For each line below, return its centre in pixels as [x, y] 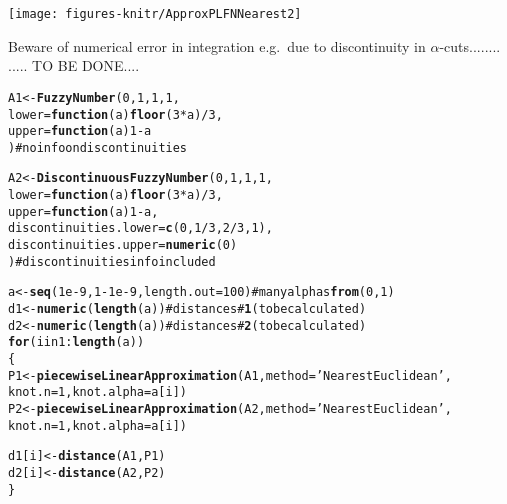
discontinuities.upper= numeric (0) [123, 245]
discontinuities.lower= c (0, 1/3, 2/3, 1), [140, 228]
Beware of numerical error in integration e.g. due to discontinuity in [217, 45]
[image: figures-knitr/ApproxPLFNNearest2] [155, 14]
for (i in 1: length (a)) [76, 342]
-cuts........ [470, 45]
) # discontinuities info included [112, 261]
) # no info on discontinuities [98, 147]
